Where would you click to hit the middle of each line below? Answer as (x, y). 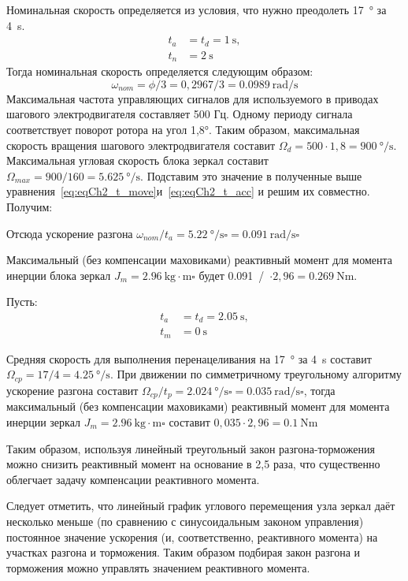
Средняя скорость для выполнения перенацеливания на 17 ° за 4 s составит (189, 358)
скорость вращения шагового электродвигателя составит (141, 145)
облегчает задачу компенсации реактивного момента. (133, 479)
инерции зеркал (43, 421)
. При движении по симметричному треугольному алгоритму (256, 374)
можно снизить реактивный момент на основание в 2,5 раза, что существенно (193, 464)
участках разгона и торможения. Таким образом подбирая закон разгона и (184, 552)
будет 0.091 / (232, 275)
